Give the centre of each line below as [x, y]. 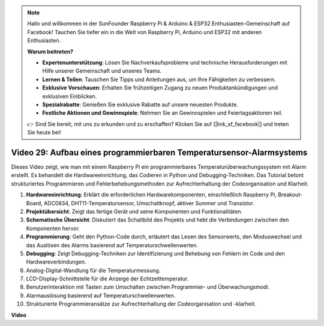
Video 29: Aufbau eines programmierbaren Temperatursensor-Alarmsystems [159, 152]
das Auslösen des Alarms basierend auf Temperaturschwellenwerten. [112, 245]
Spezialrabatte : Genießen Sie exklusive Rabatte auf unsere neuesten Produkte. [140, 104]
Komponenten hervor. [53, 228]
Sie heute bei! [44, 133]
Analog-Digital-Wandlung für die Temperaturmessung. [93, 270]
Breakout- [290, 195]
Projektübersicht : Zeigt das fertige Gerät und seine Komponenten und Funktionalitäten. [134, 211]
